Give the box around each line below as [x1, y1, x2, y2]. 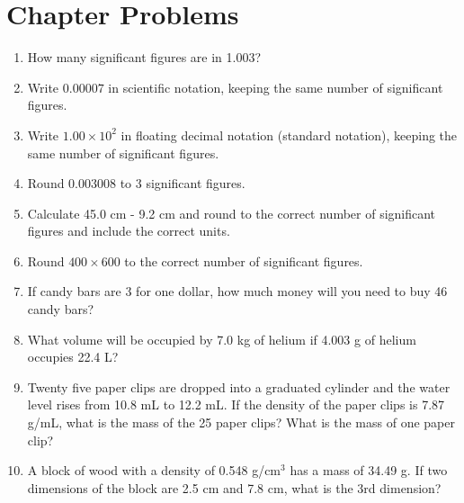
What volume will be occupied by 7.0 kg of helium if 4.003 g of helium [27, 329, 416, 348]
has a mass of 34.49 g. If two [290, 461, 448, 480]
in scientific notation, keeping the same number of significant [108, 77, 443, 96]
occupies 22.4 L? [27, 347, 119, 366]
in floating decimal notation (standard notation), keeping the [120, 125, 458, 144]
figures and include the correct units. [27, 221, 230, 240]
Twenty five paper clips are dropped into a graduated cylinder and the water [27, 377, 451, 396]
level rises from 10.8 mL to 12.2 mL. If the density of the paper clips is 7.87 [27, 395, 445, 414]
